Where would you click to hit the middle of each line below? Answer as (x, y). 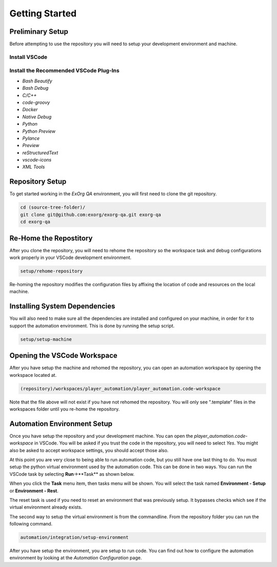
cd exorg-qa (35, 222)
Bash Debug (35, 88)
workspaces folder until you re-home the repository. (65, 409)
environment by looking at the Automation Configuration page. (76, 558)
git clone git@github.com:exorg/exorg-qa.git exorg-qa (91, 215)
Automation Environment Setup (61, 424)
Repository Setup (38, 182)
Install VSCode (28, 57)
